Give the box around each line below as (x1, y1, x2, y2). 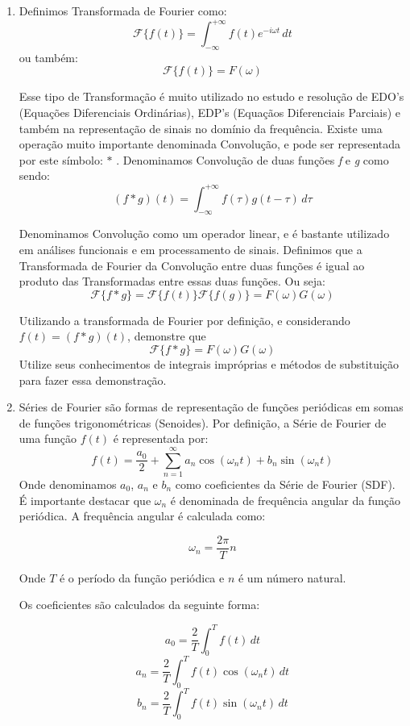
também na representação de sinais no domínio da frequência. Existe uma (19, 119, 383, 136)
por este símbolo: (19, 151, 103, 168)
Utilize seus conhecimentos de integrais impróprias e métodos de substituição (19, 355, 400, 372)
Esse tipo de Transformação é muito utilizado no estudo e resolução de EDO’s (19, 88, 404, 105)
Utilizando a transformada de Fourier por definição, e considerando (19, 311, 350, 328)
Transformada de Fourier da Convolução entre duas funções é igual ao (19, 257, 365, 273)
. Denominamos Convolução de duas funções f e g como (116, 151, 389, 168)
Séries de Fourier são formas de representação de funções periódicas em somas (19, 398, 404, 415)
